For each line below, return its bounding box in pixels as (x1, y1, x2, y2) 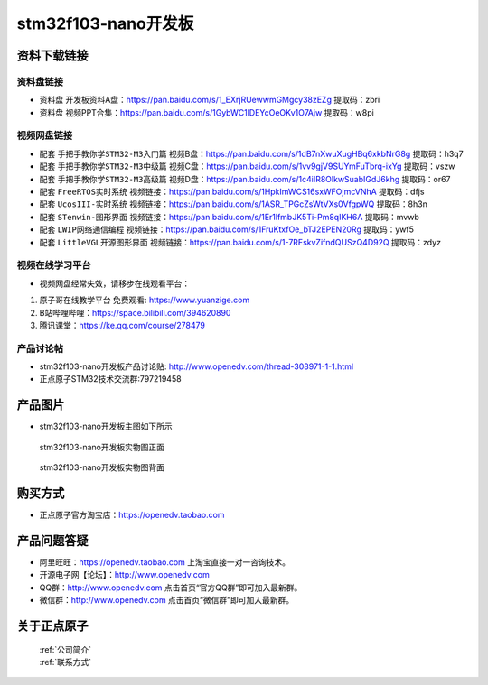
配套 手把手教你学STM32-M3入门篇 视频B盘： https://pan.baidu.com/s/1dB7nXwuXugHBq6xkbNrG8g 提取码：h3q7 (39, 148, 465, 159)
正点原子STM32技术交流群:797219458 (39, 374, 182, 384)
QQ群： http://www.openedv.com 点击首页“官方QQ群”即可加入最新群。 (39, 582, 303, 593)
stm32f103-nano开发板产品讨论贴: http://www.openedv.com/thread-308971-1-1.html (39, 361, 354, 372)
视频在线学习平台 (16, 259, 91, 272)
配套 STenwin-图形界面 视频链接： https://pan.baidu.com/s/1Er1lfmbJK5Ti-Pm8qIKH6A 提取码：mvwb (39, 211, 419, 222)
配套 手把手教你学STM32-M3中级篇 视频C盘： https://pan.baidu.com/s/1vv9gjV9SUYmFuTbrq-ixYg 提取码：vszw (39, 161, 455, 171)
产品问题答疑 (16, 532, 89, 548)
